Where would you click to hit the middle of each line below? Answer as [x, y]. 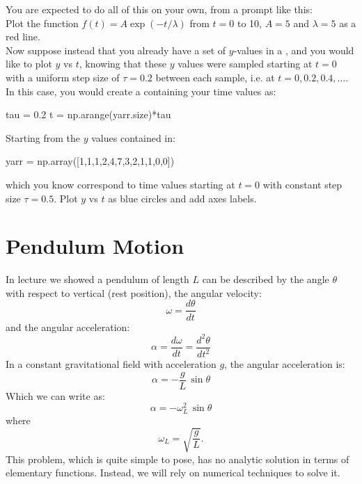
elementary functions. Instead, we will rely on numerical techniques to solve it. [173, 473]
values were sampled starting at [245, 64]
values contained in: [133, 137]
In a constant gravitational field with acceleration [111, 364]
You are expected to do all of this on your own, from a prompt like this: [159, 9]
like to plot [29, 64]
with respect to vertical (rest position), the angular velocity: [134, 292]
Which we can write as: [55, 395]
